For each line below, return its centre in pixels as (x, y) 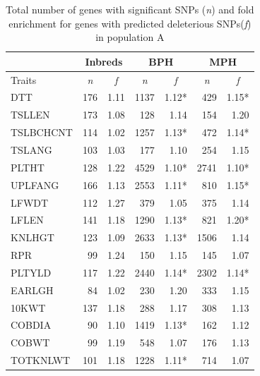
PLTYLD (31, 272)
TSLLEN (30, 115)
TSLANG (31, 150)
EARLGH (32, 290)
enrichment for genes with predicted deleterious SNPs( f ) (130, 23)
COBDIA (31, 325)
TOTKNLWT (41, 360)
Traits (24, 79)
